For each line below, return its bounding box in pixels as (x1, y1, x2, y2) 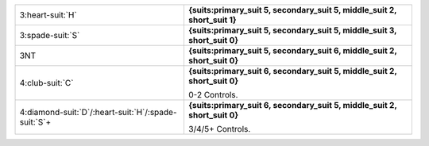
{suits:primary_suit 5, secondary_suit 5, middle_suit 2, (187, 5, 397, 15)
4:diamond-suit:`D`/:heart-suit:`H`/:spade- (19, 107, 177, 117)
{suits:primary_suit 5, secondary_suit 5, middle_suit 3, (187, 25, 397, 36)
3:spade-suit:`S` (19, 30, 80, 40)
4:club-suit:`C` (19, 78, 74, 88)
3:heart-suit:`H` (19, 10, 77, 20)
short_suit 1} (187, 14, 238, 25)
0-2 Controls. (187, 90, 238, 100)
